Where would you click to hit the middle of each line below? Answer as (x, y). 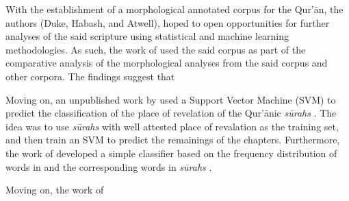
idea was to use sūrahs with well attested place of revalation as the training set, (172, 126)
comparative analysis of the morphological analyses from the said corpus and (167, 63)
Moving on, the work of (55, 190)
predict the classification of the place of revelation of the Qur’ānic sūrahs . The (171, 113)
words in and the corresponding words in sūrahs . (109, 166)
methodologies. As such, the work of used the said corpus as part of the (156, 49)
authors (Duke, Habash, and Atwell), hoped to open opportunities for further (168, 22)
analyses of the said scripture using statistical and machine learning (147, 36)
